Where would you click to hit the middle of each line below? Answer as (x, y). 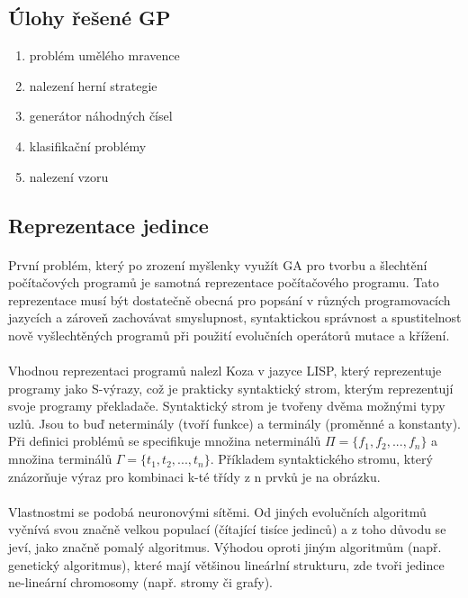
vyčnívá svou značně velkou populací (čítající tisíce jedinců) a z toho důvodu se (227, 529)
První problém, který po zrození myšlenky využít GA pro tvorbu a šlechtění (218, 264)
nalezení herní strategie (93, 85)
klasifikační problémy (88, 145)
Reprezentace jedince (108, 225)
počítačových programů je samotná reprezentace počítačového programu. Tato (224, 282)
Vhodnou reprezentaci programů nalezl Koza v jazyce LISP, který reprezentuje (225, 371)
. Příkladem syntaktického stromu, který (321, 459)
